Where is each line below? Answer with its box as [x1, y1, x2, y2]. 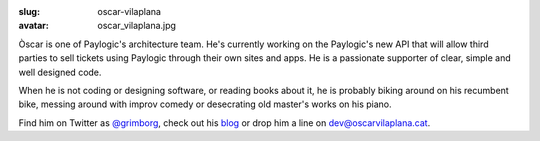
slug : [18, 6, 40, 17]
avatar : [18, 20, 49, 32]
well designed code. [18, 66, 102, 78]
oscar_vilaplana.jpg [97, 20, 177, 32]
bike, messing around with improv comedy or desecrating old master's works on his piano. [18, 98, 392, 110]
